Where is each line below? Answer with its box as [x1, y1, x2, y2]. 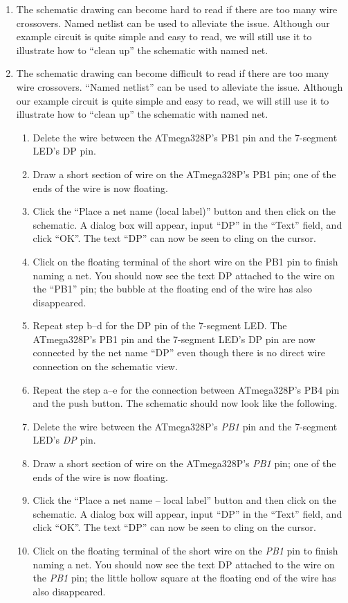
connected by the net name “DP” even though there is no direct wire [33, 345, 326, 360]
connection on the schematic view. [33, 359, 178, 374]
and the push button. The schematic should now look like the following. [33, 396, 338, 410]
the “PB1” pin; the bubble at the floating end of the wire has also [33, 281, 313, 296]
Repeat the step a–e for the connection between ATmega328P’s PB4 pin [33, 382, 340, 396]
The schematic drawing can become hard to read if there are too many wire [16, 2, 338, 16]
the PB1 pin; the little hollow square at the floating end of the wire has [33, 570, 336, 585]
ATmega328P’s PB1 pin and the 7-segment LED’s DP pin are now [33, 331, 315, 346]
